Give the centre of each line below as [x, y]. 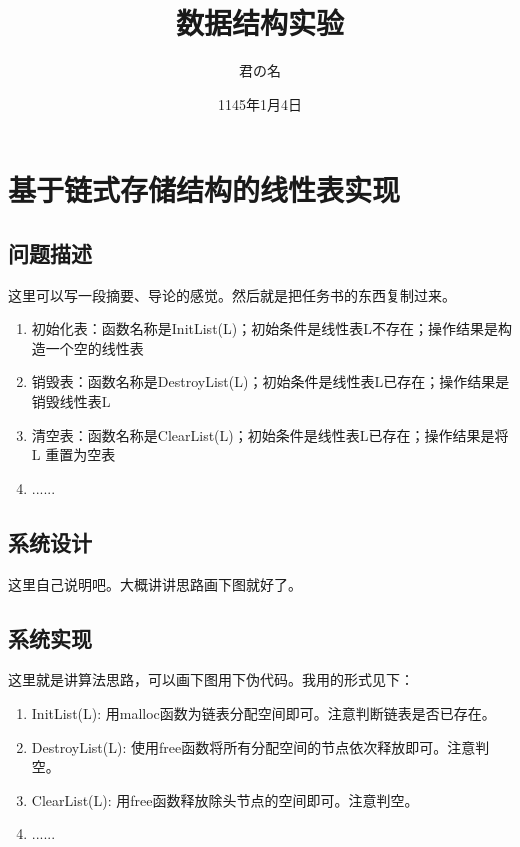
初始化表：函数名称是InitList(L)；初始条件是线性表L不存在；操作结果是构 [271, 328]
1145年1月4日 [260, 103]
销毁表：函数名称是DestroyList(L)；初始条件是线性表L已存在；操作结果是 [270, 381]
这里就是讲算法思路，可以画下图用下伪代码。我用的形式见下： [211, 679]
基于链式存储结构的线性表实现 [204, 189]
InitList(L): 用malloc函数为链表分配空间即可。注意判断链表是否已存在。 [263, 713]
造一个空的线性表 [87, 347]
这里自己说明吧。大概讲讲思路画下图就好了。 [155, 583]
